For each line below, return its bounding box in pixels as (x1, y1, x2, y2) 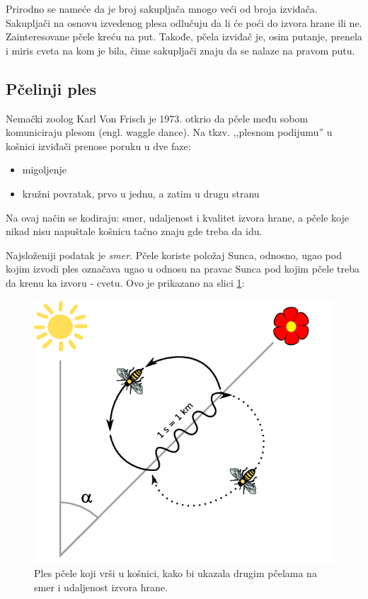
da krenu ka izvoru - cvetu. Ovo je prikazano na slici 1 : (6, 275, 245, 290)
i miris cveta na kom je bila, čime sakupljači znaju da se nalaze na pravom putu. (6, 42, 355, 57)
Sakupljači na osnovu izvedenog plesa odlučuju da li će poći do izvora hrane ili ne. (6, 15, 362, 30)
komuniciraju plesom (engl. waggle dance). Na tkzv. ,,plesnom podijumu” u (6, 125, 333, 139)
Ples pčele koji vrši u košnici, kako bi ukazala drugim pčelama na (34, 566, 317, 581)
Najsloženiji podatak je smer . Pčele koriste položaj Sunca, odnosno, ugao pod (6, 247, 342, 262)
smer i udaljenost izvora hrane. (34, 579, 168, 594)
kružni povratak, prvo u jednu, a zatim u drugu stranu (22, 186, 260, 200)
